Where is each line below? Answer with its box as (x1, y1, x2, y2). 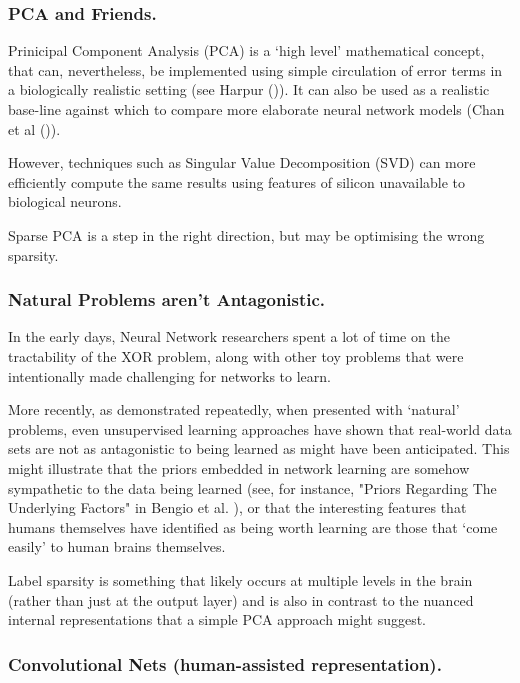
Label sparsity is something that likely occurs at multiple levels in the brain (8, 569, 473, 590)
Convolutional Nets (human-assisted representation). (8, 651, 442, 676)
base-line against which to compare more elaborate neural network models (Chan (8, 99, 505, 119)
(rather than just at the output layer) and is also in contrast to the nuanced (8, 589, 474, 610)
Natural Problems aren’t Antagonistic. (8, 287, 326, 312)
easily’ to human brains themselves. (8, 536, 226, 557)
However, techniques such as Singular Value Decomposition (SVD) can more (8, 152, 476, 173)
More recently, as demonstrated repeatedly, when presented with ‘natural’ (8, 399, 460, 420)
